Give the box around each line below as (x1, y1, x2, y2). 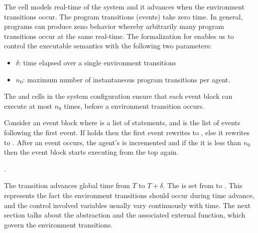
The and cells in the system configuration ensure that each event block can (4, 91, 233, 101)
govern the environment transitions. (4, 219, 113, 230)
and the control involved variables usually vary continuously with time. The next (4, 200, 251, 210)
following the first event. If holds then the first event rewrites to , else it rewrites (4, 127, 250, 137)
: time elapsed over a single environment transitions (19, 57, 176, 67)
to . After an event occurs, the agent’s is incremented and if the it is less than (4, 137, 242, 147)
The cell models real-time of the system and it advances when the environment (4, 1, 245, 11)
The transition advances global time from (4, 180, 130, 191)
